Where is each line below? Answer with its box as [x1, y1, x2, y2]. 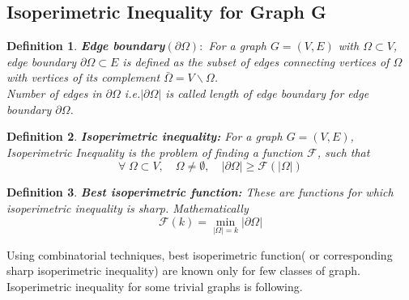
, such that [317, 143, 370, 160]
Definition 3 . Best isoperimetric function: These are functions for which [6, 184, 394, 201]
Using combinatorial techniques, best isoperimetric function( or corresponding [6, 246, 393, 263]
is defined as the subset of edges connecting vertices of [122, 53, 390, 70]
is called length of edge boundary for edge [165, 84, 369, 101]
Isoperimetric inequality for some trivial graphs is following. [6, 277, 303, 294]
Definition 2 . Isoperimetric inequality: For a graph [6, 128, 283, 145]
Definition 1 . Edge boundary [6, 37, 165, 54]
